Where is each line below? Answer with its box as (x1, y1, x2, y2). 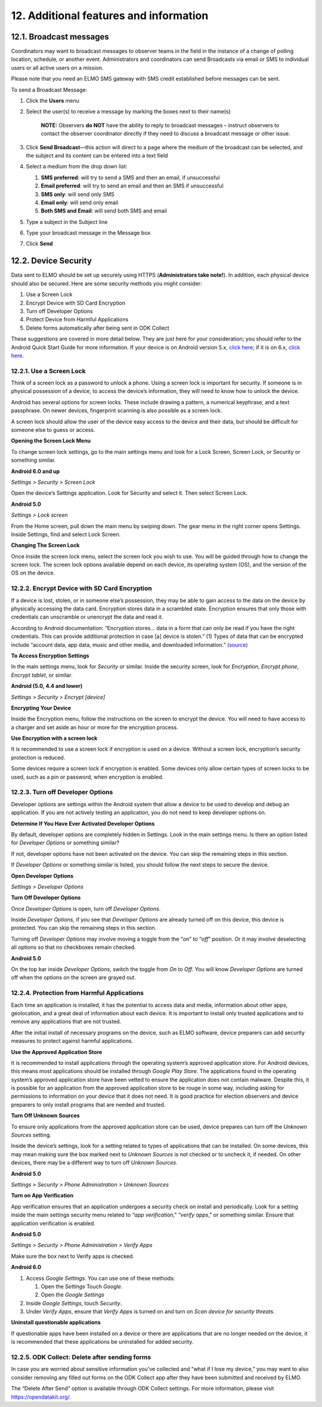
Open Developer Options (11, 872, 74, 879)
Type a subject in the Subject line (26, 218, 108, 225)
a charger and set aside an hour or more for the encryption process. (11, 723, 178, 731)
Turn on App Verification (11, 1192, 74, 1199)
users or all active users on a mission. (11, 64, 104, 71)
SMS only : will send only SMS (41, 191, 114, 198)
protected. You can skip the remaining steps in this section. (11, 924, 157, 932)
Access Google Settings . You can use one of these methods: (26, 1274, 175, 1282)
